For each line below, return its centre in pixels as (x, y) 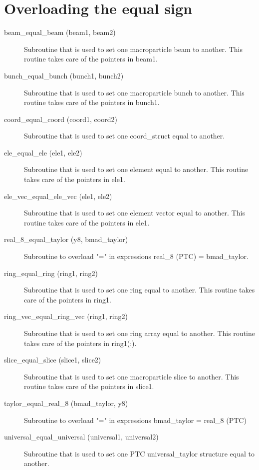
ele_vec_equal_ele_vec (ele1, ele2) (58, 196)
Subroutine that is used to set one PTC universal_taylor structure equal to (139, 453)
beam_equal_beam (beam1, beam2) (60, 32)
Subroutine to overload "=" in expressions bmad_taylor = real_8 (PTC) (135, 420)
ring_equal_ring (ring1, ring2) (51, 273)
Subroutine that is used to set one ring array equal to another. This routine (139, 333)
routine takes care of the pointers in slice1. (89, 386)
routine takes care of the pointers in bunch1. (92, 102)
